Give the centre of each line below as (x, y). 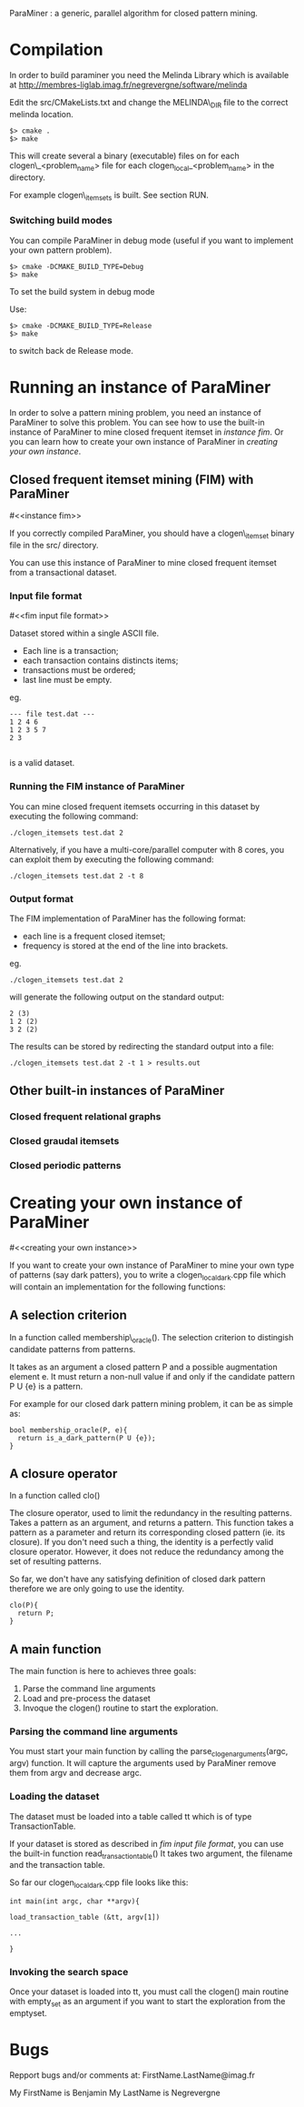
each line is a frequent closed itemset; (94, 937)
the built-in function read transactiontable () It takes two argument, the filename (151, 1854)
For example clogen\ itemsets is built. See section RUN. (109, 196)
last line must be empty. (67, 680)
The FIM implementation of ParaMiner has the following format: (128, 918)
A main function (55, 1649)
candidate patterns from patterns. (73, 1349)
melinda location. (42, 114)
